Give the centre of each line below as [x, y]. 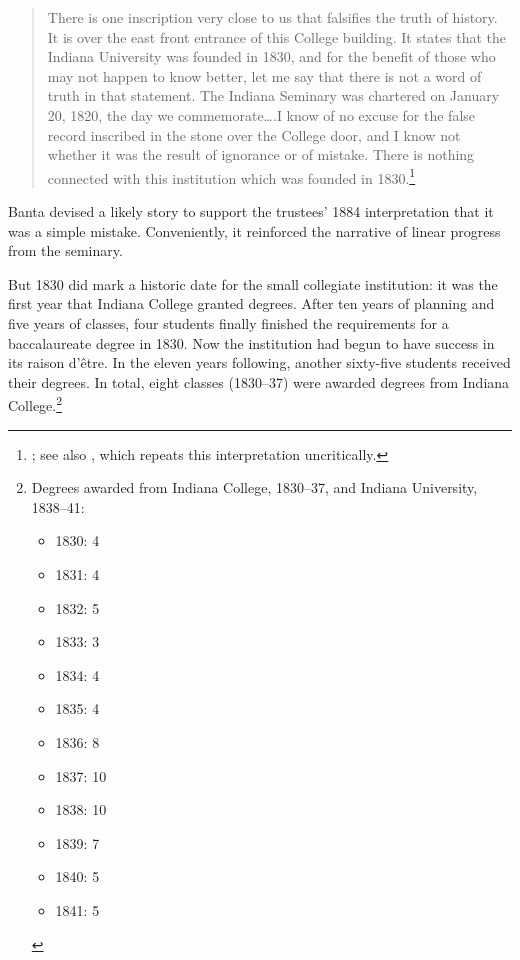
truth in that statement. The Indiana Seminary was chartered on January [273, 95]
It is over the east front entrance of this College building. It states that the [276, 36]
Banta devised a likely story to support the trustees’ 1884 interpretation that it [251, 211]
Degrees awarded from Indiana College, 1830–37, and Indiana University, [254, 487]
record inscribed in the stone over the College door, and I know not [254, 134]
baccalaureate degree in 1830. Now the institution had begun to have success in [251, 342]
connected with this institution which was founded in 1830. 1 [231, 176]
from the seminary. [65, 250]
